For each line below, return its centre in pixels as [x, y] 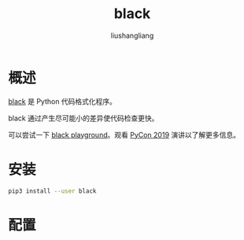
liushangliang [132, 35]
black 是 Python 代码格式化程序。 [62, 101]
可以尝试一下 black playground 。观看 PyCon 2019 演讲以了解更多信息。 [124, 135]
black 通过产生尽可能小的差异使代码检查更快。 [83, 118]
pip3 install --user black [52, 191]
